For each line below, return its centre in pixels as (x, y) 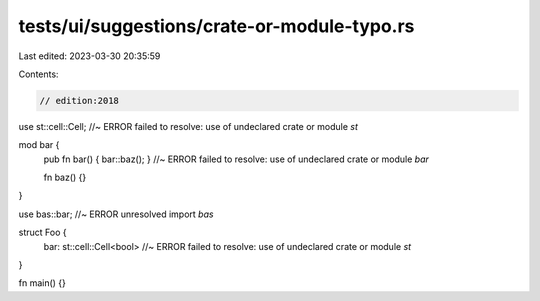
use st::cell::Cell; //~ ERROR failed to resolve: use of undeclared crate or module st (188, 126)
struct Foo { (42, 232)
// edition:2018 (79, 100)
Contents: (38, 74)
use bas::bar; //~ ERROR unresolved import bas (116, 214)
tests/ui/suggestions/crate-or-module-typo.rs (216, 26)
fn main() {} (42, 283)
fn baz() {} (65, 177)
